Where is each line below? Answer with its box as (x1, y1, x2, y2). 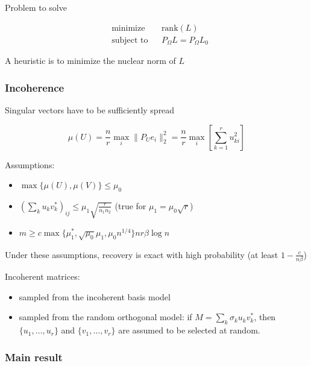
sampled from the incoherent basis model (19, 290, 171, 303)
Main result (5, 349, 63, 364)
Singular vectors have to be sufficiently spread (5, 103, 175, 116)
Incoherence (5, 80, 64, 95)
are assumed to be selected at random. (118, 324, 260, 336)
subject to (112, 36, 148, 45)
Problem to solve (5, 1, 67, 13)
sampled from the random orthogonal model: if (19, 311, 192, 323)
